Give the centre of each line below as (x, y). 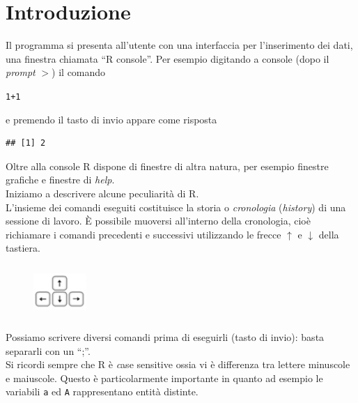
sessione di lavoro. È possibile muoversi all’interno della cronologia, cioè (158, 221)
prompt (21, 72)
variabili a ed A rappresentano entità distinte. (102, 391)
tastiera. (23, 248)
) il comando (79, 72)
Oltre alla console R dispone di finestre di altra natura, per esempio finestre (167, 166)
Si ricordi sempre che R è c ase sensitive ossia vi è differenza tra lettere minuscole (178, 364)
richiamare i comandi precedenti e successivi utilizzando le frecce (143, 234)
